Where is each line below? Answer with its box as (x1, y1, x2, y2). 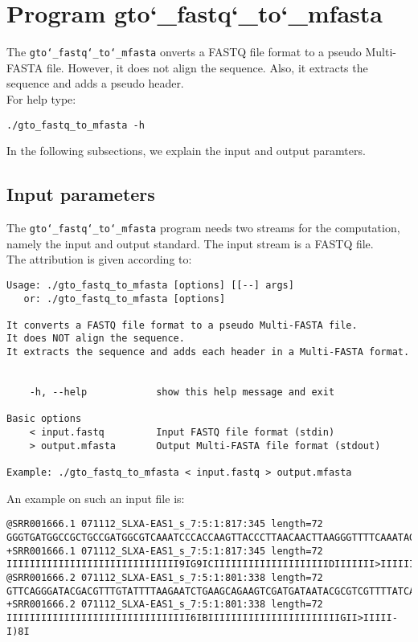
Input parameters (6, 182, 155, 207)
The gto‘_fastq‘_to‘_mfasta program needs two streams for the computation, (6, 219, 400, 236)
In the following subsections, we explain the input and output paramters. (6, 142, 366, 159)
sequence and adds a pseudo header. (6, 75, 184, 92)
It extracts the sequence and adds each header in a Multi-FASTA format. (6, 346, 410, 358)
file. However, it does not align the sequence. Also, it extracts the (46, 59, 368, 76)
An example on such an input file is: (6, 489, 185, 506)
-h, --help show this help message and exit (29, 386, 335, 399)
